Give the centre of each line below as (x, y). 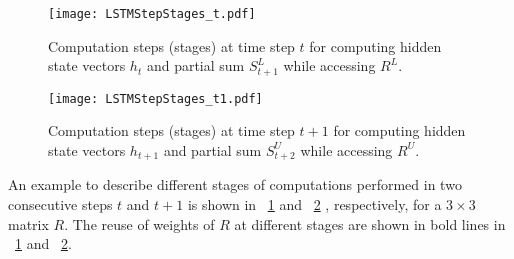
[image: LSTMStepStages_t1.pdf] (155, 98)
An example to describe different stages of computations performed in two (235, 184)
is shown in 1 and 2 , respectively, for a (314, 204)
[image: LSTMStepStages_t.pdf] (152, 14)
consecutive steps (60, 204)
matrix (28, 223)
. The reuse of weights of (139, 223)
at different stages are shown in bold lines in (370, 223)
